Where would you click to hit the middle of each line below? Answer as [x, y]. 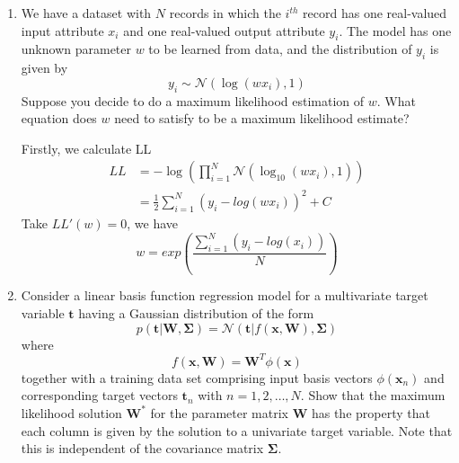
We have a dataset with [86, 13]
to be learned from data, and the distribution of [280, 49]
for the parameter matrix [219, 412]
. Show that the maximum [373, 395]
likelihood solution [71, 412]
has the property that [371, 412]
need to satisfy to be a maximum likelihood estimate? [262, 118]
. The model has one [395, 30]
